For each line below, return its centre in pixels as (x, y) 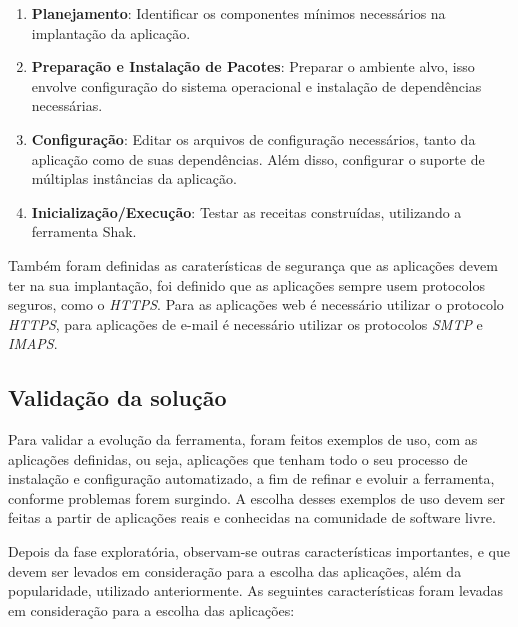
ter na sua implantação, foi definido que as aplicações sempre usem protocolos (246, 284)
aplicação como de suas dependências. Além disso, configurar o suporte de (258, 158)
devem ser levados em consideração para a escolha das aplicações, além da (235, 570)
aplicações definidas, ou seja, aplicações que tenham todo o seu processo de (238, 458)
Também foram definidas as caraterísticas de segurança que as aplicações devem (253, 264)
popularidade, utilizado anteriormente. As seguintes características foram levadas (255, 590)
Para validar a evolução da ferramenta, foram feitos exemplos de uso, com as (243, 439)
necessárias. (67, 105)
